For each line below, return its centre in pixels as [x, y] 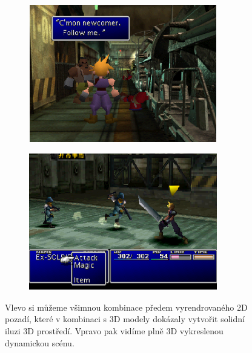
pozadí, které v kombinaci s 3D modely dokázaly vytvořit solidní [125, 319]
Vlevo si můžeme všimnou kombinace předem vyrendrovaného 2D [126, 307]
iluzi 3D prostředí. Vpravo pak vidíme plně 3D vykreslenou [114, 330]
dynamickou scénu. [40, 342]
